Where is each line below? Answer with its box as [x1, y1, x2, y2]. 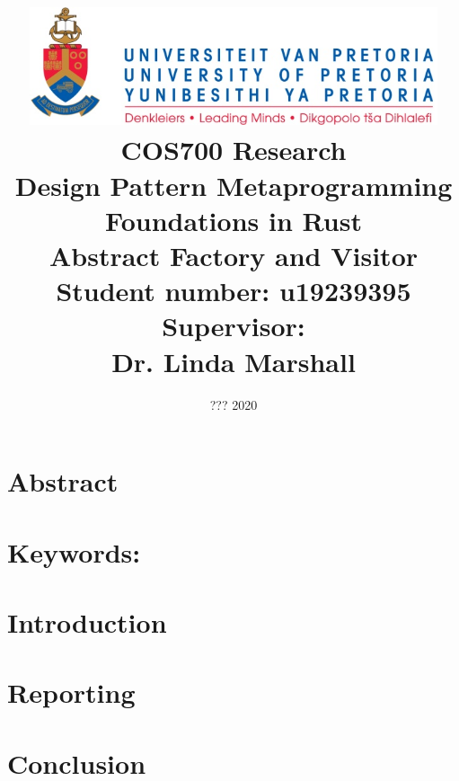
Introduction [7, 603, 167, 640]
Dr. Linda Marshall [111, 342, 356, 379]
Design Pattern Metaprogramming [14, 166, 453, 203]
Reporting [7, 674, 136, 711]
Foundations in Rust [105, 201, 362, 238]
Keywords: [7, 533, 141, 570]
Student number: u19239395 [56, 272, 411, 309]
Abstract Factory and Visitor [49, 237, 419, 274]
